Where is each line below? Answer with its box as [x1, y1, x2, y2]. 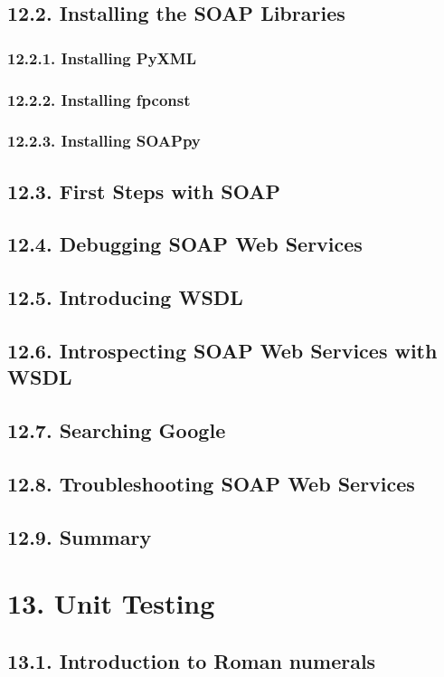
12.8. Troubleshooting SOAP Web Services [7, 470, 415, 497]
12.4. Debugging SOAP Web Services [7, 230, 363, 258]
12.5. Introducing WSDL [7, 283, 243, 311]
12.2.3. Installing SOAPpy [7, 129, 201, 152]
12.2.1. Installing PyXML [7, 46, 196, 69]
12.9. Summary [7, 522, 152, 550]
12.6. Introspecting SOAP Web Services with [7, 337, 438, 365]
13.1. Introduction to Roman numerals [7, 646, 376, 674]
